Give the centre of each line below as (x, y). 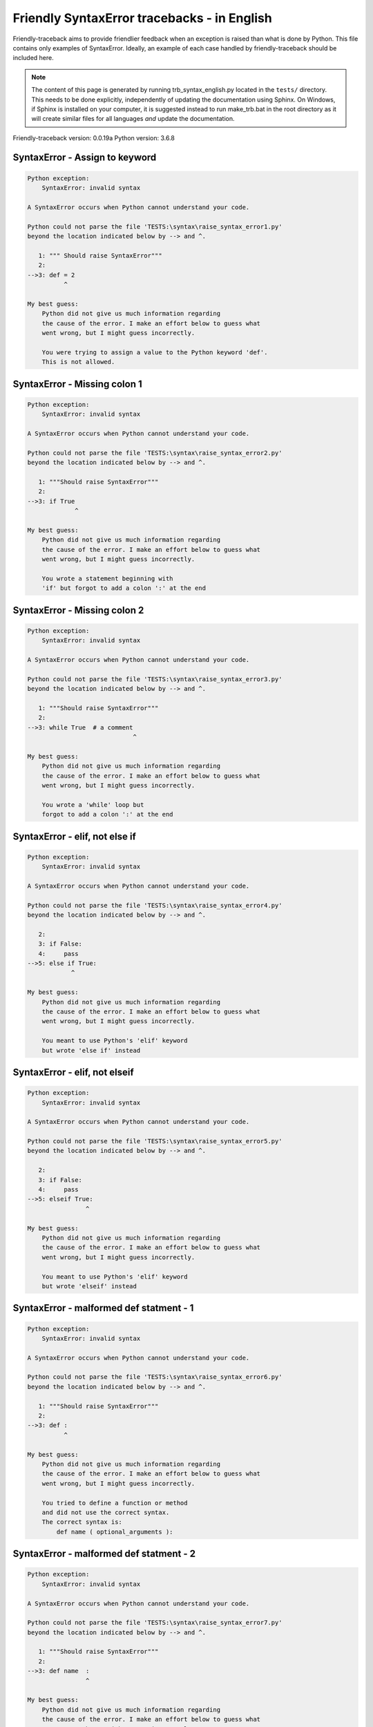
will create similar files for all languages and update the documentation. (133, 119)
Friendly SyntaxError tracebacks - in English (142, 18)
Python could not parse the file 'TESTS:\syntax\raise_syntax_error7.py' (155, 1623)
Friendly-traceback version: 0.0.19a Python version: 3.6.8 (94, 137)
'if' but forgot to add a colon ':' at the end (124, 588)
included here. (34, 58)
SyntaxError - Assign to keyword (85, 158)
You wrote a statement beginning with (107, 578)
